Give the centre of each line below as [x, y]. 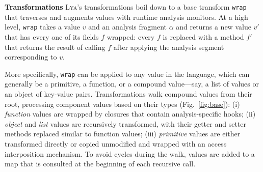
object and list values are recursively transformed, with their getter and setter [125, 123]
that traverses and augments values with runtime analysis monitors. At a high [126, 17]
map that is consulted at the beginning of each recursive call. [100, 164]
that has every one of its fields [52, 36]
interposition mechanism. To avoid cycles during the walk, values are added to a [130, 153]
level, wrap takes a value [43, 27]
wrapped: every [131, 36]
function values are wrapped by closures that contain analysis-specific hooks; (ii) [130, 114]
